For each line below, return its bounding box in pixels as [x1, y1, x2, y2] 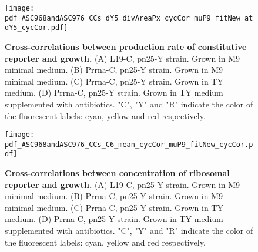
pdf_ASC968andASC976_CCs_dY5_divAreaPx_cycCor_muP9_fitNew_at [5, 14, 253, 22]
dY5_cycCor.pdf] [5, 23, 68, 32]
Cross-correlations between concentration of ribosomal [5, 167, 230, 179]
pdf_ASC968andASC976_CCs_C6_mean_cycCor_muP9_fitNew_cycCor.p [5, 140, 253, 149]
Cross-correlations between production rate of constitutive [5, 40, 247, 52]
